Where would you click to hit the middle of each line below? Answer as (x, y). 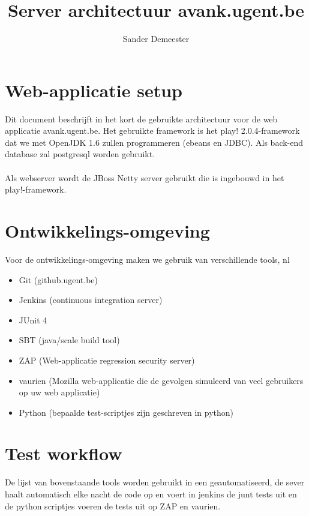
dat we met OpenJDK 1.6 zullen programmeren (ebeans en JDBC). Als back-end (154, 142)
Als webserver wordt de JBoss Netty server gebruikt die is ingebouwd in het (145, 177)
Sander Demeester (156, 39)
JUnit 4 (33, 319)
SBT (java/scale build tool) (69, 340)
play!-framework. (36, 189)
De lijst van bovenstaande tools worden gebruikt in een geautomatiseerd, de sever (155, 482)
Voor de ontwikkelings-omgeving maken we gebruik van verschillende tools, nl (147, 259)
